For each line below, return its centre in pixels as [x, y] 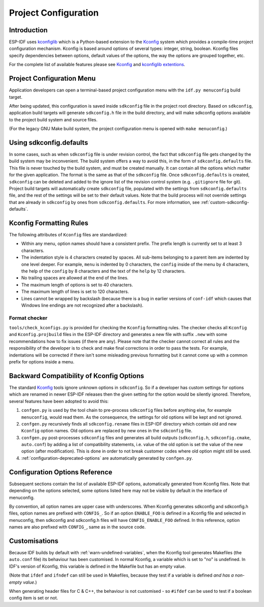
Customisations [34, 541]
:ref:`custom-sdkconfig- [225, 202]
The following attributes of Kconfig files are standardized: [68, 235]
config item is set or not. [33, 598]
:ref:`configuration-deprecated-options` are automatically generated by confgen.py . [107, 458]
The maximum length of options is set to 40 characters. [77, 285]
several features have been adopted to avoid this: [59, 401]
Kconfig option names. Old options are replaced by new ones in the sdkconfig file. [107, 431]
